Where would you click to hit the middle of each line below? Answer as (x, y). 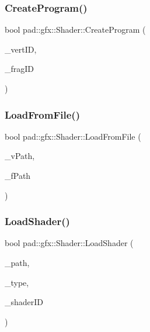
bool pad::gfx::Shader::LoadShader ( (69, 243)
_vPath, (20, 156)
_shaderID (24, 302)
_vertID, (21, 49)
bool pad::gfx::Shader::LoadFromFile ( (73, 136)
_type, (17, 282)
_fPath (18, 175)
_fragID (20, 69)
